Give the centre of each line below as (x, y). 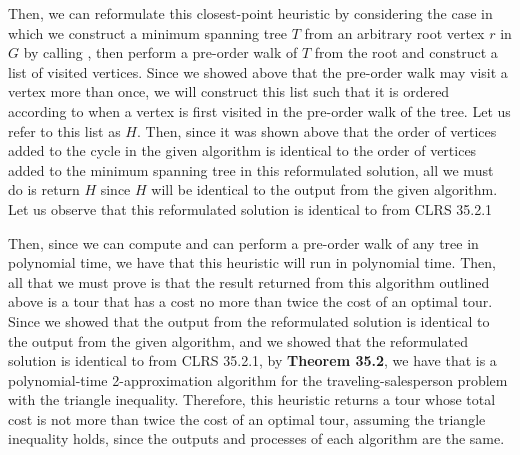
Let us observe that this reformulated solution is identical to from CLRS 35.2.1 (250, 208)
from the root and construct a (406, 52)
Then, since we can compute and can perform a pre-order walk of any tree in (243, 242)
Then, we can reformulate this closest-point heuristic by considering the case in (250, 13)
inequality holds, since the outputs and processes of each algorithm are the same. (256, 438)
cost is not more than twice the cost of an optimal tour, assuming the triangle (247, 418)
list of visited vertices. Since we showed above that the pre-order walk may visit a (258, 71)
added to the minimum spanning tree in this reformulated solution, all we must (251, 169)
